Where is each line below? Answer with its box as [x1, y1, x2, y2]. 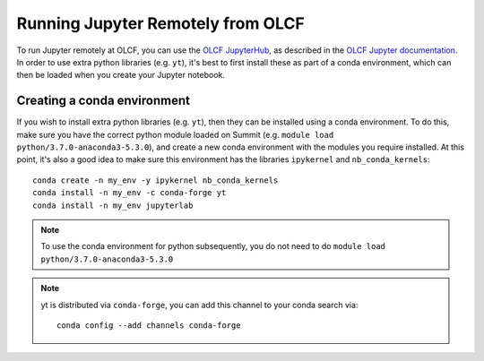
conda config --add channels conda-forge [56, 320, 241, 331]
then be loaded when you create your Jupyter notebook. [16, 70, 226, 81]
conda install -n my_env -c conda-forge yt [32, 188, 227, 198]
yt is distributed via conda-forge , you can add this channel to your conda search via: [40, 299, 359, 310]
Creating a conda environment [16, 93, 190, 108]
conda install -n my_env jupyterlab [32, 200, 194, 211]
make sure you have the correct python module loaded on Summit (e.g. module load [16, 129, 334, 140]
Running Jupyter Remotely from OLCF [16, 13, 305, 33]
